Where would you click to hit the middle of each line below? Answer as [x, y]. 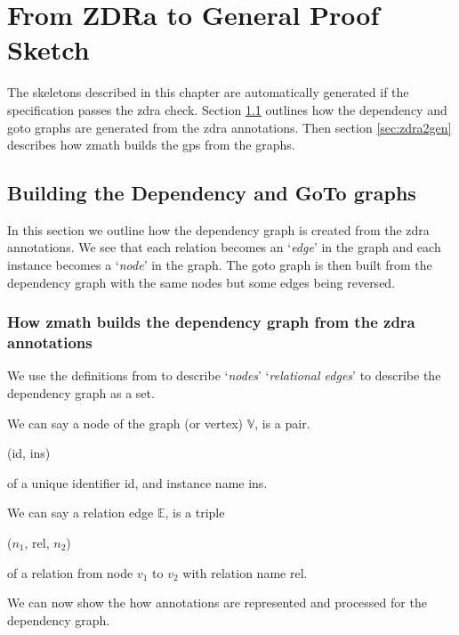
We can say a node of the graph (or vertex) [125, 423]
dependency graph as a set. [81, 393]
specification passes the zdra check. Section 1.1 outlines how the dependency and [227, 109]
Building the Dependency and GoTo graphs [212, 193]
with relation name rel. [245, 572]
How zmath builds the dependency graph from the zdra [211, 322]
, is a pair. [282, 423]
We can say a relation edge [81, 513]
